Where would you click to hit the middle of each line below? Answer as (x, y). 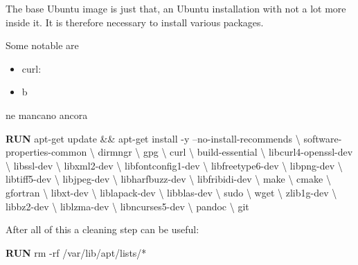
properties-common (46, 152)
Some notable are (42, 45)
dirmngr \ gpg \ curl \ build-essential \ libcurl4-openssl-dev (225, 152)
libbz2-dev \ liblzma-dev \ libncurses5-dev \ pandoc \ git (127, 206)
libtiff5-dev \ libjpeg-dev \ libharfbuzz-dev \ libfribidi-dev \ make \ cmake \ (168, 179)
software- (323, 138)
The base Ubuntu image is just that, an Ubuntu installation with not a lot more (176, 8)
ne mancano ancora (47, 115)
